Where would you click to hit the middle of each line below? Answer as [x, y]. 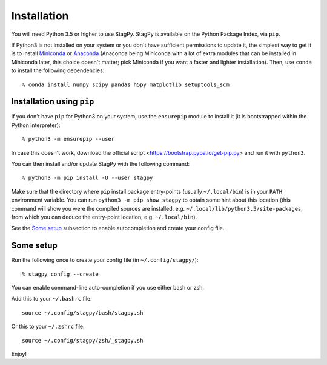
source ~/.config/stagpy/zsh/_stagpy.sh [83, 340]
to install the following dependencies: [58, 70]
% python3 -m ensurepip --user [68, 139]
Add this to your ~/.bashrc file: [51, 299]
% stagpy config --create [61, 274]
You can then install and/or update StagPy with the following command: [101, 163]
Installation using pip [53, 102]
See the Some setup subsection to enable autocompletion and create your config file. [118, 228]
